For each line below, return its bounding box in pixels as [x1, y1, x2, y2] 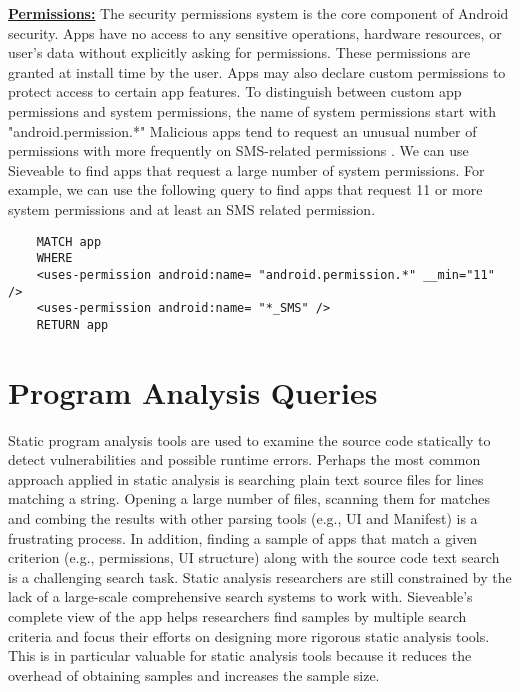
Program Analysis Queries [8, 371, 378, 412]
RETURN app [36, 317, 109, 332]
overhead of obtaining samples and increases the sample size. [8, 664, 380, 685]
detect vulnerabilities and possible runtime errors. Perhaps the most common [8, 449, 481, 470]
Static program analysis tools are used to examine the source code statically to [8, 429, 491, 450]
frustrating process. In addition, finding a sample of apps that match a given [8, 527, 478, 548]
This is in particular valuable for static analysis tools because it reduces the [8, 645, 472, 666]
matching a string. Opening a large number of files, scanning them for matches [8, 488, 490, 509]
